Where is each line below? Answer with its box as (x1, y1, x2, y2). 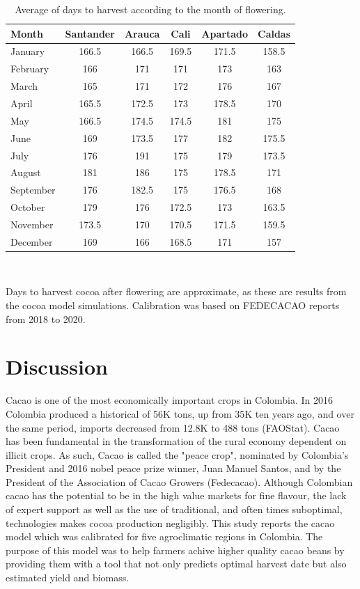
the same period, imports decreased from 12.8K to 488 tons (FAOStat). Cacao (6, 420, 340, 434)
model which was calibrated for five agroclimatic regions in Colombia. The (6, 529, 323, 544)
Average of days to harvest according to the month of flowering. (15, 2, 286, 16)
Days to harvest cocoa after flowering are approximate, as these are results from (6, 284, 347, 299)
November (10, 217, 54, 231)
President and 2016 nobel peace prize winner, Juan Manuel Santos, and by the (6, 461, 341, 476)
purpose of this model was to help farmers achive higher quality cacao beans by (6, 542, 345, 557)
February (10, 61, 49, 76)
